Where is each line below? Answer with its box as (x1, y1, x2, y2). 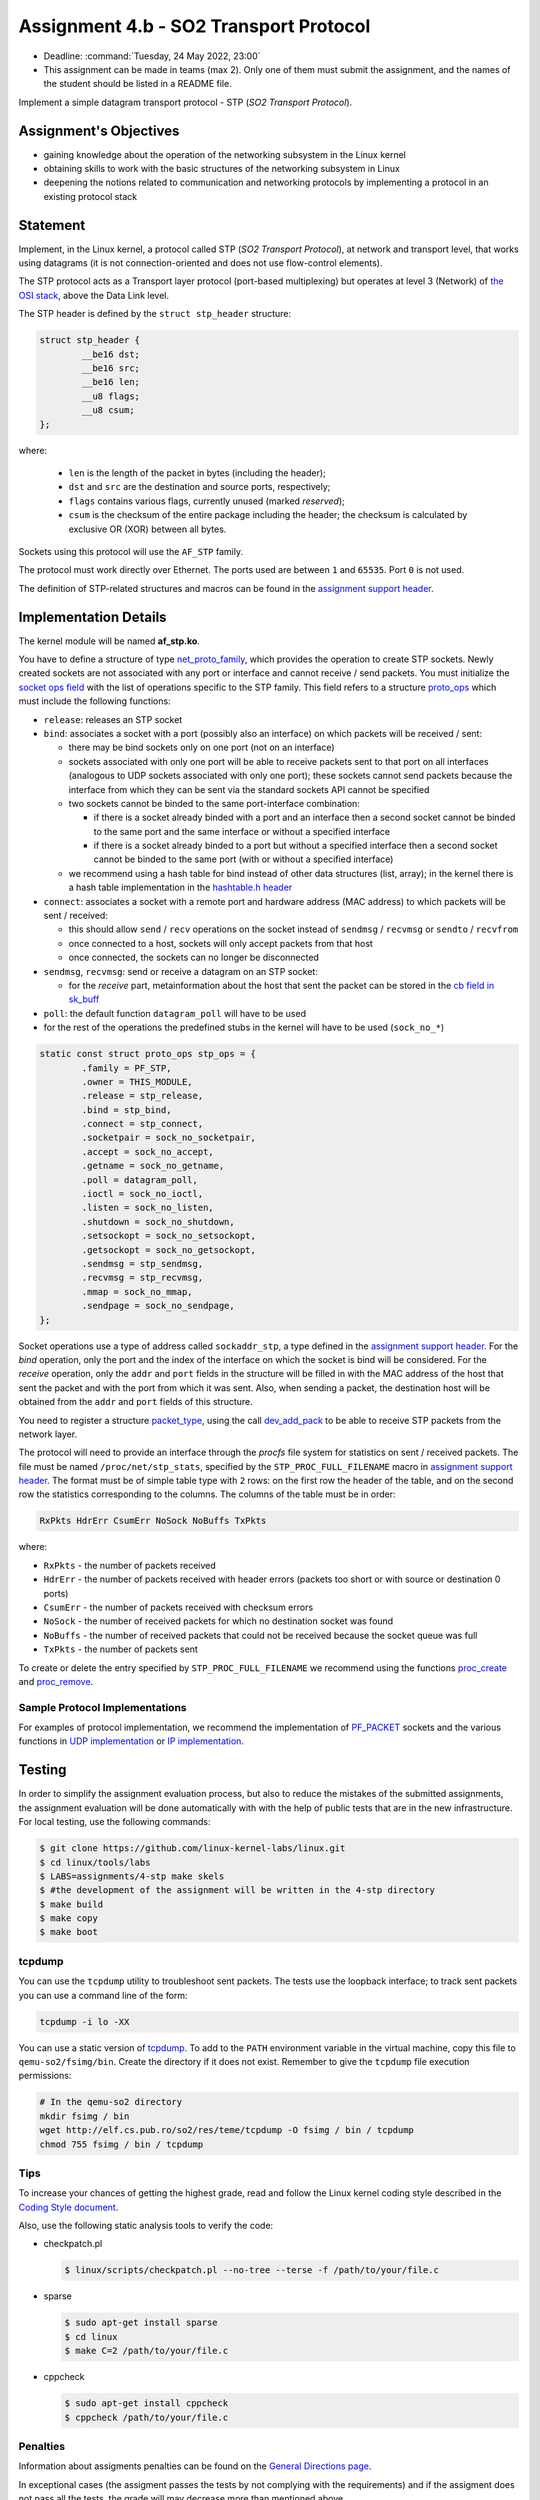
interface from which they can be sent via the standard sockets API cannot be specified (68, 783, 430, 795)
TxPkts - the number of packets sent (43, 1643, 199, 1655)
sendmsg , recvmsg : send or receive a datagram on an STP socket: (43, 965, 319, 977)
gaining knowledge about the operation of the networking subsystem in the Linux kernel (43, 148, 407, 160)
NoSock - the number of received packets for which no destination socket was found (43, 1615, 394, 1627)
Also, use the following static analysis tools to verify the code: (18, 2220, 274, 2232)
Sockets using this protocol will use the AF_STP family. (18, 545, 244, 557)
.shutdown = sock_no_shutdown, (81, 1216, 235, 1227)
